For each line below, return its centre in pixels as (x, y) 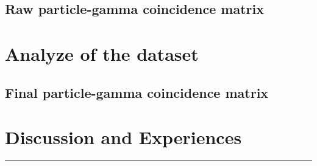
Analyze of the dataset (102, 53)
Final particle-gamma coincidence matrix (137, 92)
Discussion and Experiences (123, 137)
